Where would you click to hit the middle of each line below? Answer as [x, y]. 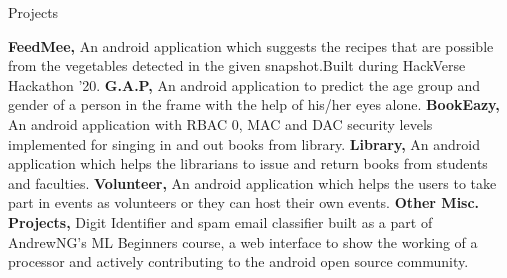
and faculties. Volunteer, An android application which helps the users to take [252, 182]
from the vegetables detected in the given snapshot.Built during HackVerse [237, 65]
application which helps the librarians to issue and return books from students [248, 163]
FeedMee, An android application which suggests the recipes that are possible [251, 45]
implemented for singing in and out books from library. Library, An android [244, 143]
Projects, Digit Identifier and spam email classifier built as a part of [220, 221]
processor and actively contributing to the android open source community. [238, 261]
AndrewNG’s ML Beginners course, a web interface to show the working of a [243, 241]
